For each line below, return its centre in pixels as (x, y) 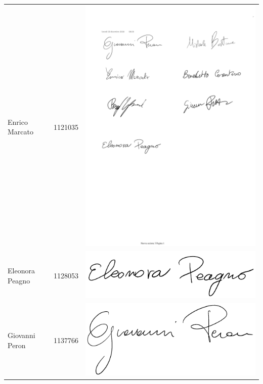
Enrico (18, 122)
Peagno (19, 281)
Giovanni (21, 335)
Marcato (20, 132)
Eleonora (21, 271)
